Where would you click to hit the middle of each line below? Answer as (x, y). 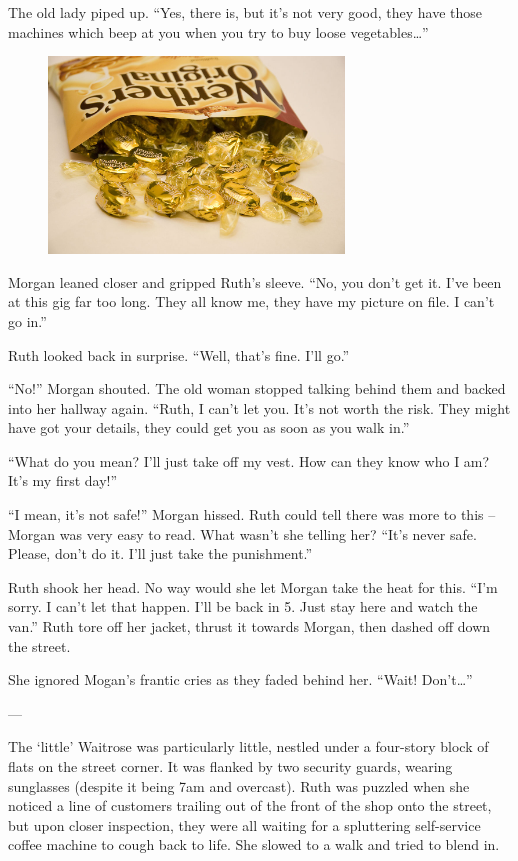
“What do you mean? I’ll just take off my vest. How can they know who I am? (249, 460)
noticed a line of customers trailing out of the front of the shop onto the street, (250, 805)
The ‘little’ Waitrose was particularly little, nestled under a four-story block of (248, 746)
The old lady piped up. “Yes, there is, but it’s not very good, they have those (245, 12)
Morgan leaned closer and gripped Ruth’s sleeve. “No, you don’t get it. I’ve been (255, 281)
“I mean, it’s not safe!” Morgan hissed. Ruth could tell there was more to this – (252, 514)
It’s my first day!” (63, 480)
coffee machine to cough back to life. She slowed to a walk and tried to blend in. (254, 844)
